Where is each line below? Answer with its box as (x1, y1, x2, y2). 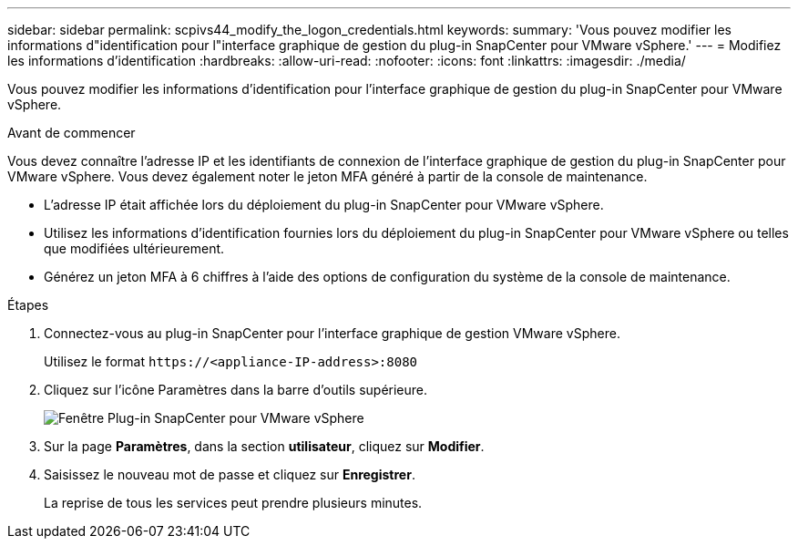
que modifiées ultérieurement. (44, 241, 225, 256)
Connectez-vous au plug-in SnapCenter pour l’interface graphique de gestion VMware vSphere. (44, 325, 620, 341)
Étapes (7, 297, 49, 313)
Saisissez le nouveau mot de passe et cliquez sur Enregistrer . (44, 467, 415, 482)
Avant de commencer (7, 125, 136, 140)
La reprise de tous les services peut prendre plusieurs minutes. (44, 495, 423, 510)
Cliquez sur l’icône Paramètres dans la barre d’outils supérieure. (44, 382, 428, 397)
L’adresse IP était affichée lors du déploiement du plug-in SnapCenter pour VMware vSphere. (44, 197, 604, 212)
